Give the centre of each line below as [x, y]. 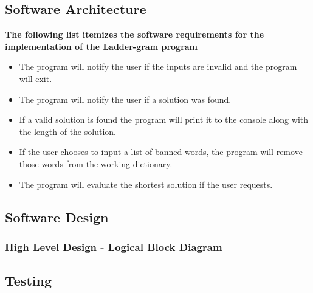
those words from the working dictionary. [96, 163]
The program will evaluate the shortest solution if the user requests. [146, 184]
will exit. [36, 78]
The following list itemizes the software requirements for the [135, 34]
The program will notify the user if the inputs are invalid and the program [158, 67]
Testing [28, 281]
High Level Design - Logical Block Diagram [114, 246]
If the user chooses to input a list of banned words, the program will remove [161, 152]
